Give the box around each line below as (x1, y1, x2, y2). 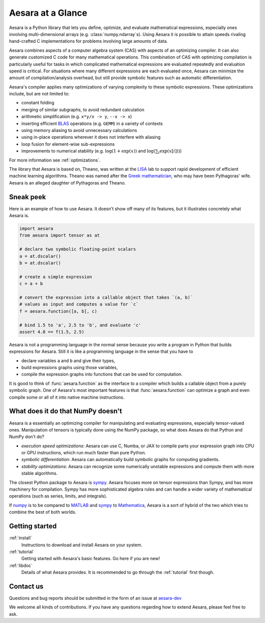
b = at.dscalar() (19, 260, 61, 266)
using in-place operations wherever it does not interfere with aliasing (21, 134, 161, 140)
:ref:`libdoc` (9, 562, 33, 568)
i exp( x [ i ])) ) (158, 148, 182, 155)
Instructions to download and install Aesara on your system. (21, 542, 142, 548)
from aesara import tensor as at (19, 233, 100, 238)
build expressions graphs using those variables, (21, 365, 118, 371)
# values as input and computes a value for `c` (19, 302, 139, 307)
